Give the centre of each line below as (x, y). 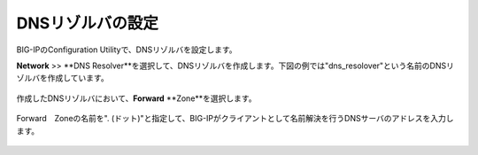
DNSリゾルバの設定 (87, 23)
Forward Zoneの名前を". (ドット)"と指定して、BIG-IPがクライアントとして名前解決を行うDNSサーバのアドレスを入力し (235, 119)
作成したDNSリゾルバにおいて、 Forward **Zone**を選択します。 (136, 98)
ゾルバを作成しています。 (63, 78)
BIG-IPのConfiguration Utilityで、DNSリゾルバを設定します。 (127, 50)
